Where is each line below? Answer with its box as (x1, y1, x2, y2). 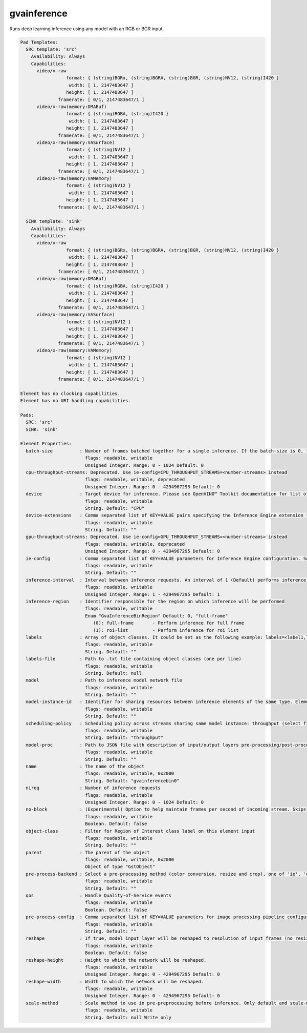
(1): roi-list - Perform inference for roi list (93, 627, 239, 633)
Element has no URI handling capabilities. (20, 398, 131, 404)
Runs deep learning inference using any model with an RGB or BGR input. (9, 26, 164, 32)
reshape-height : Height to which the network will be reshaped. (26, 957, 207, 963)
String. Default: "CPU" (84, 505, 145, 511)
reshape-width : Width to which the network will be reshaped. (26, 979, 204, 984)
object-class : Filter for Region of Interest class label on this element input (26, 828, 255, 834)
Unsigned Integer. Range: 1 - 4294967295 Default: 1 (84, 591, 220, 597)
